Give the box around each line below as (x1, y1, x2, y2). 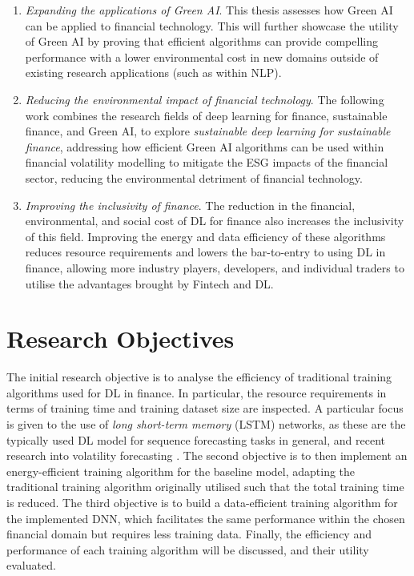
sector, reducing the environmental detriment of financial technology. (25, 169, 363, 186)
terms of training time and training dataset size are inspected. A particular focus (6, 400, 404, 417)
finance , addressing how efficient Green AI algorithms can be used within (25, 138, 384, 155)
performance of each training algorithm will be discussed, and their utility (6, 541, 369, 558)
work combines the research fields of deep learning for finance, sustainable (25, 107, 388, 123)
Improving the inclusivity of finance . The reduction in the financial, (25, 196, 356, 213)
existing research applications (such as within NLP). (25, 64, 282, 81)
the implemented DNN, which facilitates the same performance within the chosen (6, 510, 405, 526)
